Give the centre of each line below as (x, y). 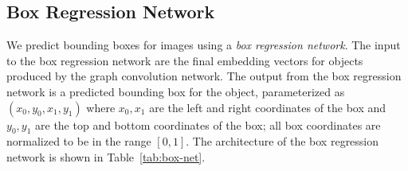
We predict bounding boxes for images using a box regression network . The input (204, 45)
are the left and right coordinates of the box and (268, 107)
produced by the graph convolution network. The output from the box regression (204, 76)
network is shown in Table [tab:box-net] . (106, 156)
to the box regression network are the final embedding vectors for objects (185, 60)
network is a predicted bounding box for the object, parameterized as (176, 91)
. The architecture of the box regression (282, 141)
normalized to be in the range (79, 141)
